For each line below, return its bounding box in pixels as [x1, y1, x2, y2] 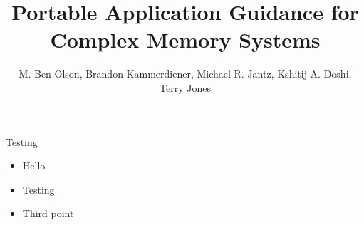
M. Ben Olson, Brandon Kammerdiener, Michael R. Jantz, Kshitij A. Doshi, [19, 66, 352, 81]
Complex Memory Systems [50, 25, 321, 54]
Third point [22, 206, 74, 221]
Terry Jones [160, 80, 211, 95]
